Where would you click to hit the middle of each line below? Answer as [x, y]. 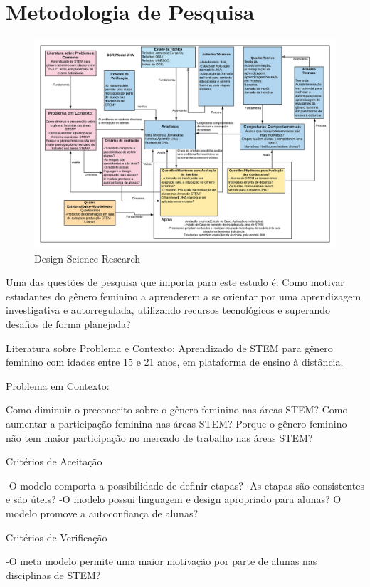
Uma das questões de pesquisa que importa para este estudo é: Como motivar [175, 282]
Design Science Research [88, 258]
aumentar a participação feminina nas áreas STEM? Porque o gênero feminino [176, 424]
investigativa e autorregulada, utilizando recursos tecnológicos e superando [168, 310]
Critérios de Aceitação [54, 461]
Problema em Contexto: [58, 385]
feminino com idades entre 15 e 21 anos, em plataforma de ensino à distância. [175, 362]
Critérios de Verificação [57, 537]
